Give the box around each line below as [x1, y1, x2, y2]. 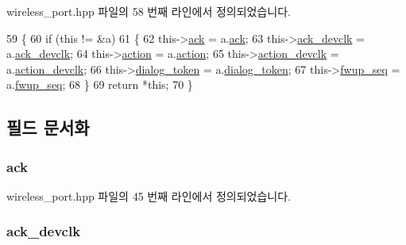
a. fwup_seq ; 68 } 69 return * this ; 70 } [6, 76, 193, 93]
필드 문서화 [6, 115, 90, 140]
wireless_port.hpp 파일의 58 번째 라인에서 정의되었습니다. [6, 3, 291, 19]
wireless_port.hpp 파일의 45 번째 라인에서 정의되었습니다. [6, 187, 291, 204]
